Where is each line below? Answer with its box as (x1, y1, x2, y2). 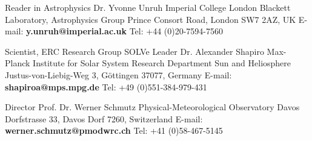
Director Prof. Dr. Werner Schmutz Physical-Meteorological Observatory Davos (5, 101, 300, 113)
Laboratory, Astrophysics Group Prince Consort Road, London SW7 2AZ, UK (5, 13, 296, 25)
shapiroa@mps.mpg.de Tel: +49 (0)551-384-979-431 (5, 80, 207, 93)
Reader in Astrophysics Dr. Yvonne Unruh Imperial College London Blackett (5, 1, 291, 13)
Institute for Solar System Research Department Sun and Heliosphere (33, 57, 291, 69)
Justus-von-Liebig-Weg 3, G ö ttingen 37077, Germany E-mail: (5, 68, 232, 81)
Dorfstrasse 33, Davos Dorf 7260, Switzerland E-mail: (5, 112, 203, 125)
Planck (5, 57, 30, 69)
